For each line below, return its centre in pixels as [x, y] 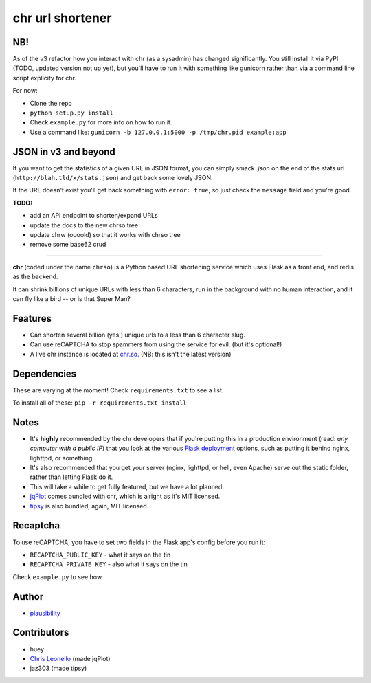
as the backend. [35, 277]
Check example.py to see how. [58, 576]
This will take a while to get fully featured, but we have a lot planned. [127, 486]
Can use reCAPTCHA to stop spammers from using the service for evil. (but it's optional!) [156, 344]
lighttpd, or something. [62, 458]
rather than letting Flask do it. [71, 477]
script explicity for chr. [45, 78]
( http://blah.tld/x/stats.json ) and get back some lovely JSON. [113, 178]
